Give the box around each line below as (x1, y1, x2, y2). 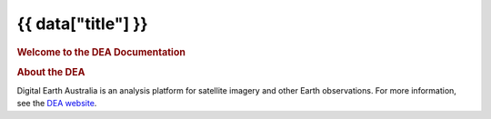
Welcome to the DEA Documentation (16, 45, 186, 58)
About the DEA (16, 65, 85, 78)
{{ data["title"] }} (16, 14, 149, 34)
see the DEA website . (16, 98, 97, 109)
